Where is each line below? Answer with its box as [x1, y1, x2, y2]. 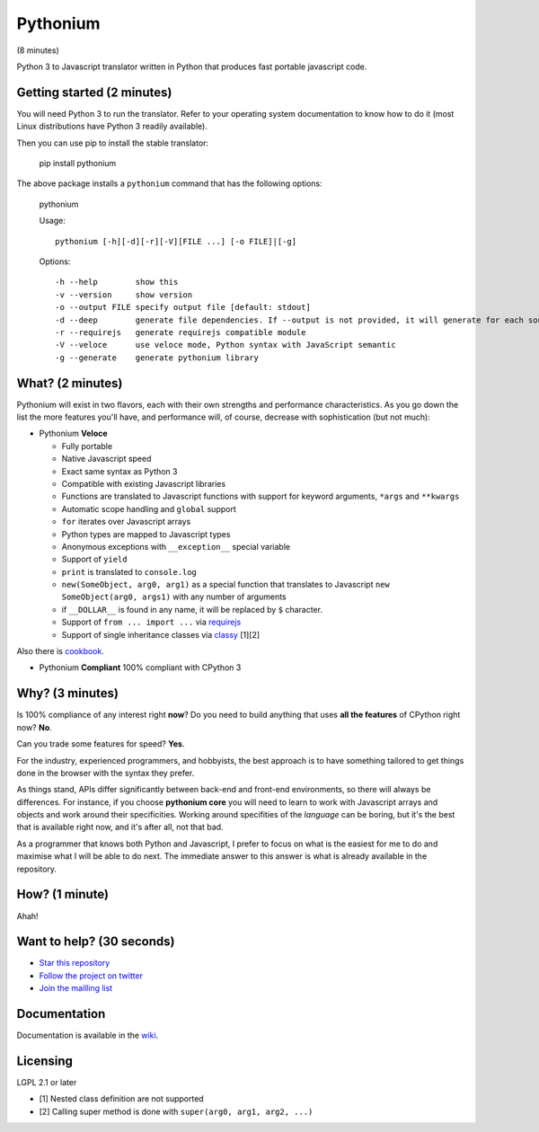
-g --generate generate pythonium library [55, 352, 260, 363]
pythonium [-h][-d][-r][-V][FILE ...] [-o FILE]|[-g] [55, 236, 296, 246]
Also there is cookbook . [16, 646, 105, 657]
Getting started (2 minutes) [16, 84, 172, 100]
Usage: [39, 216, 66, 226]
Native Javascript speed [61, 454, 152, 464]
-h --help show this [55, 277, 179, 287]
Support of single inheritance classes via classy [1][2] [61, 629, 261, 640]
